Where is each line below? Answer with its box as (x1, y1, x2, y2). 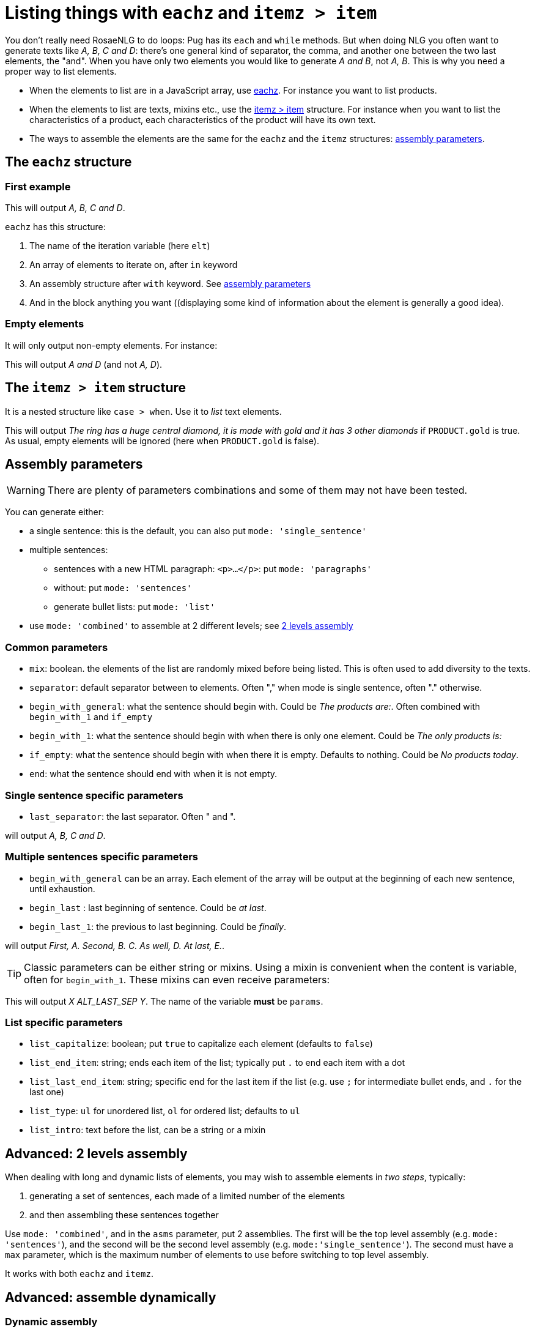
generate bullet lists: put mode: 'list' (54, 601, 215, 612)
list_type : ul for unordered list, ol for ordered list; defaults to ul (29, 1106, 300, 1117)
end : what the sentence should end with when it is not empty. (29, 768, 278, 779)
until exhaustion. (29, 883, 95, 894)
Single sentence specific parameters (5, 789, 183, 802)
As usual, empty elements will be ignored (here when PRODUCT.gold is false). (5, 435, 319, 446)
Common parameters (5, 641, 108, 653)
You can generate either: (5, 507, 104, 518)
